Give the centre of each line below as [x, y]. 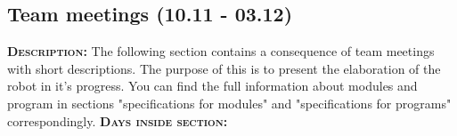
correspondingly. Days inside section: [118, 120]
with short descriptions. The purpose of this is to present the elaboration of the [224, 68]
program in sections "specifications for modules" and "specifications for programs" [229, 103]
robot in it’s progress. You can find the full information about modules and [212, 86]
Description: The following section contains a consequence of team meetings [221, 51]
